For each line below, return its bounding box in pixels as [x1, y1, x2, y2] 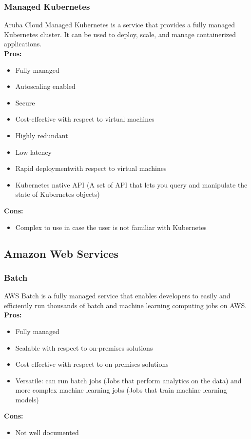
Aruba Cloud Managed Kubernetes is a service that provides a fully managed [4, 20, 235, 30]
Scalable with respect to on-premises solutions [15, 342, 153, 353]
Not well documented [15, 427, 79, 438]
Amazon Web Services [4, 246, 119, 261]
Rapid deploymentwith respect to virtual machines [15, 163, 167, 173]
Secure [15, 97, 35, 107]
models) [15, 394, 39, 404]
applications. [4, 39, 42, 49]
